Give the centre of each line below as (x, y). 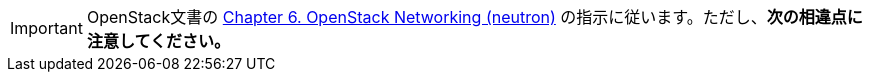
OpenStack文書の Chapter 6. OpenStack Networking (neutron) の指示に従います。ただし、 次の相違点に (474, 17)
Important (46, 28)
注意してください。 (158, 41)
